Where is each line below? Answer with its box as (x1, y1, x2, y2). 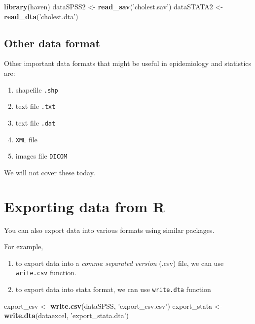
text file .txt (15, 101, 56, 111)
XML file (15, 134, 37, 144)
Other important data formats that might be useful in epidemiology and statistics (4, 58, 252, 68)
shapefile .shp (15, 84, 58, 95)
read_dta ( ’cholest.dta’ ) (4, 11, 78, 21)
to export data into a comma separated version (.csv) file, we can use (15, 258, 224, 268)
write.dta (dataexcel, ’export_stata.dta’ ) (4, 310, 129, 321)
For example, (4, 241, 43, 252)
